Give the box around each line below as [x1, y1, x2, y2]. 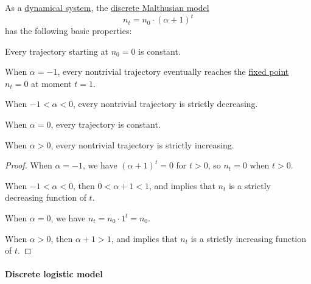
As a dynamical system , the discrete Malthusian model [5, 1, 209, 13]
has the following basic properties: [5, 24, 132, 37]
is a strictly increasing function [190, 232, 307, 244]
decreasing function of [5, 191, 86, 204]
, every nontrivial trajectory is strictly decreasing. [73, 97, 258, 110]
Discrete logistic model [5, 268, 103, 280]
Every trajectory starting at [5, 44, 109, 57]
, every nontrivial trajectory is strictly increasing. [51, 138, 234, 151]
